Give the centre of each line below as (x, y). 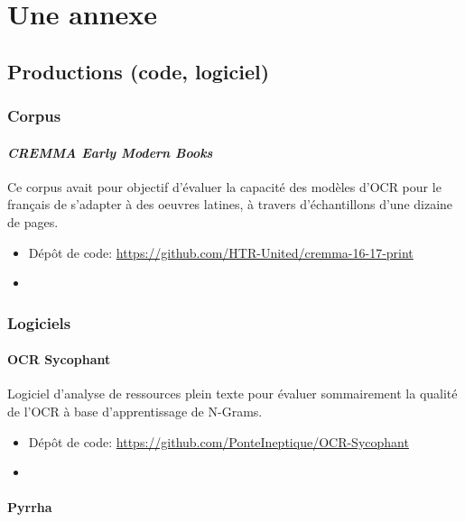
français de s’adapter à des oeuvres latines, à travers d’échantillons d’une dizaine (230, 204)
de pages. (33, 221)
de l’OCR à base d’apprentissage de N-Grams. (135, 411)
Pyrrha (30, 507)
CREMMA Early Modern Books (110, 152)
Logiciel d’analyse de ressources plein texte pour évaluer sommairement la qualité (232, 394)
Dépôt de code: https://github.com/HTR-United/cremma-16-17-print (221, 252)
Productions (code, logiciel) (139, 71)
